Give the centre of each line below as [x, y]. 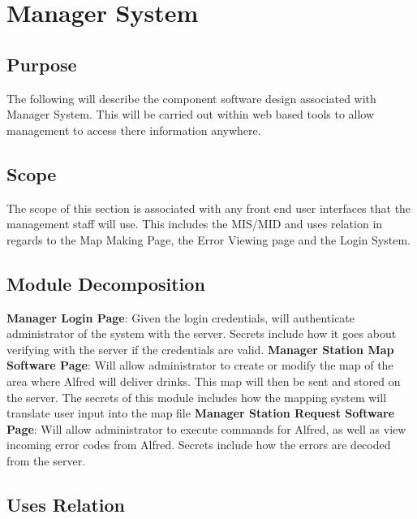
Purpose [42, 64]
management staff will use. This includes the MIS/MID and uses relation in [195, 224]
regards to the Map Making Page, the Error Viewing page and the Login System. [208, 239]
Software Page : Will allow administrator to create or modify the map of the [200, 365]
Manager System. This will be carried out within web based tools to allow [191, 114]
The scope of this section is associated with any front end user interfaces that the [209, 208]
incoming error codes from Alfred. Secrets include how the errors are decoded [199, 445]
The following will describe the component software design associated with [191, 98]
